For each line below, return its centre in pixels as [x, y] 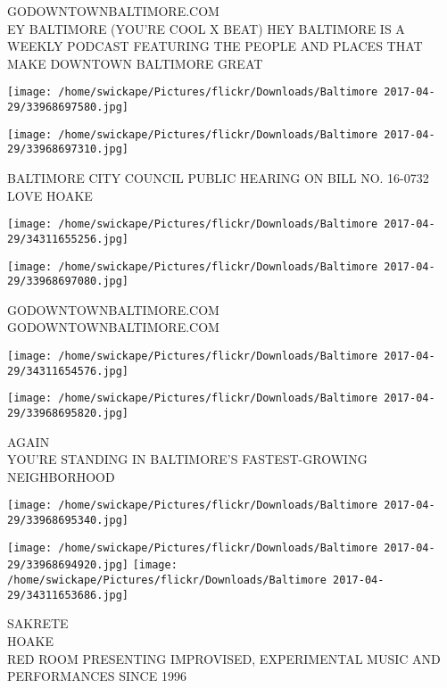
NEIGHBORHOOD [61, 476]
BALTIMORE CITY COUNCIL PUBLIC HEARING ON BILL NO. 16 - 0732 [218, 178]
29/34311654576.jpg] [68, 371]
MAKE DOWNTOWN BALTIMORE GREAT [135, 63]
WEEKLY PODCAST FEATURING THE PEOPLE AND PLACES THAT [215, 46]
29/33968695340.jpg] [68, 521]
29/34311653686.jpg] [68, 595]
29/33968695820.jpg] [68, 413]
